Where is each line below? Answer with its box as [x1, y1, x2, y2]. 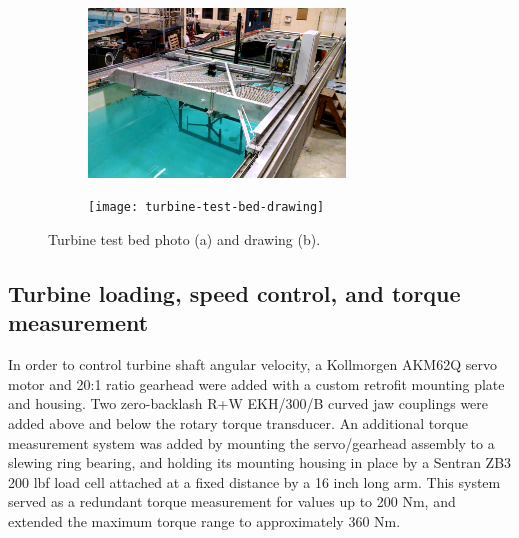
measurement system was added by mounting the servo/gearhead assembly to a [8, 432, 495, 453]
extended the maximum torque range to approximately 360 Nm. [8, 511, 401, 531]
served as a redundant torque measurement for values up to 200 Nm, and [8, 491, 456, 512]
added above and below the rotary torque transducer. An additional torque [8, 413, 469, 434]
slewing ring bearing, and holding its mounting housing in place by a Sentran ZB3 [8, 452, 512, 473]
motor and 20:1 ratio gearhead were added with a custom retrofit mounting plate [8, 373, 505, 394]
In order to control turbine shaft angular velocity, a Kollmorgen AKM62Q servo [8, 354, 497, 375]
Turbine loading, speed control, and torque [8, 278, 461, 309]
